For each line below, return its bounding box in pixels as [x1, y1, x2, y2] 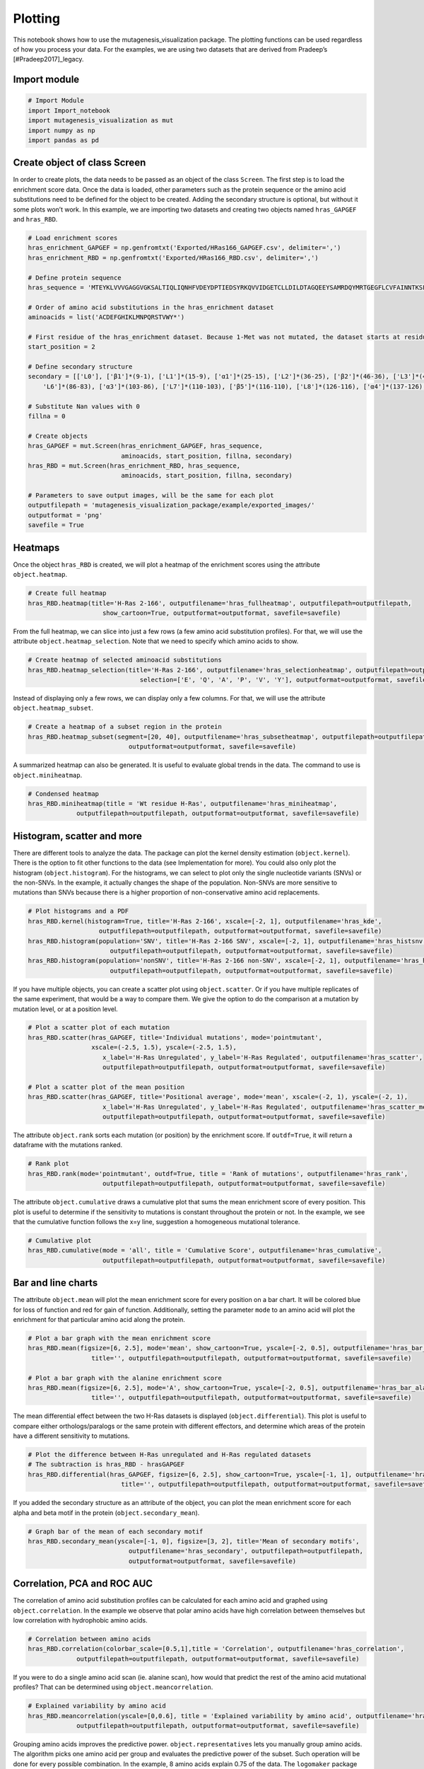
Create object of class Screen [13, 156, 146, 169]
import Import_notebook [28, 106, 111, 115]
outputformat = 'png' [28, 511, 103, 519]
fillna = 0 [28, 412, 66, 420]
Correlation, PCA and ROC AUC [13, 1578, 153, 1590]
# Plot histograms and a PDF [28, 907, 129, 916]
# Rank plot [28, 1160, 70, 1168]
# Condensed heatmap [28, 790, 99, 797]
